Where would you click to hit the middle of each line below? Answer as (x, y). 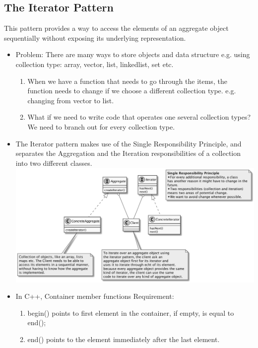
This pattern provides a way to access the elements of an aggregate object (116, 28)
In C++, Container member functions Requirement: (95, 296)
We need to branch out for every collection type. (101, 126)
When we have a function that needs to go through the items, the (127, 81)
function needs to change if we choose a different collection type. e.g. (132, 91)
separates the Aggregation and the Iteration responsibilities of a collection (128, 153)
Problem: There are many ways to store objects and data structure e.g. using (133, 54)
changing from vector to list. (71, 100)
